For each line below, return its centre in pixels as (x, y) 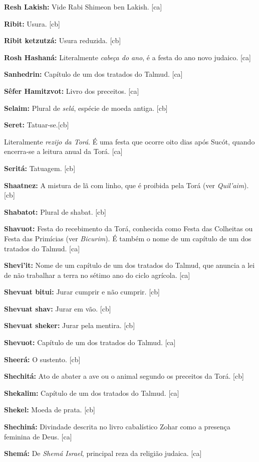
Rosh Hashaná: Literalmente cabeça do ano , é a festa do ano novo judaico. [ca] (127, 57)
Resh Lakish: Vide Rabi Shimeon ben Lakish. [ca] (83, 7)
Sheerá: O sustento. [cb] (42, 359)
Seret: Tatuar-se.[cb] (37, 125)
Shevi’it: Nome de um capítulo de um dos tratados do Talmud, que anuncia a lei (129, 265)
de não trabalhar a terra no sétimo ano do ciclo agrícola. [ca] (97, 275)
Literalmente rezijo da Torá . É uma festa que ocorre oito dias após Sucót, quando (129, 141)
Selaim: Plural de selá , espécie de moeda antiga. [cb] (86, 108)
